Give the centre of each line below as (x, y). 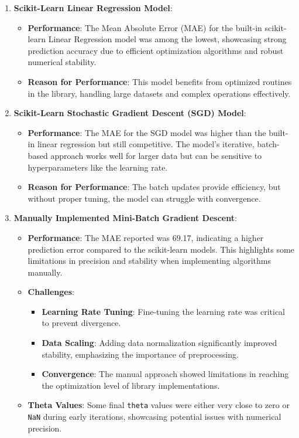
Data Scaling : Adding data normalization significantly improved (159, 343)
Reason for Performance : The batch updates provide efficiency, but (154, 187)
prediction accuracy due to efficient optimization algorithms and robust (156, 50)
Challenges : (51, 292)
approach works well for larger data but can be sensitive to (156, 155)
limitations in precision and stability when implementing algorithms (149, 261)
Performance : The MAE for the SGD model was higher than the (147, 132)
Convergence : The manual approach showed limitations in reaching (165, 374)
